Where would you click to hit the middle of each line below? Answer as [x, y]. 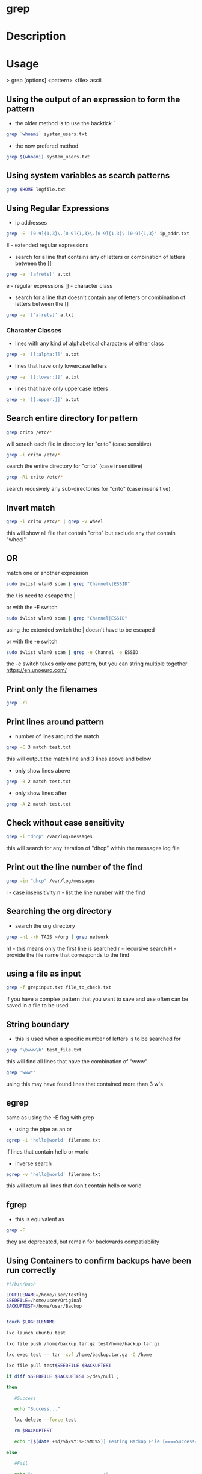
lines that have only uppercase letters [61, 389]
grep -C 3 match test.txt [38, 747]
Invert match [31, 508]
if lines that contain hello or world [47, 1151]
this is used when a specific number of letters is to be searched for [98, 1039]
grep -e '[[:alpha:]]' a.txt [43, 355]
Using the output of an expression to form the [93, 99]
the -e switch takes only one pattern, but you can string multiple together [97, 664]
